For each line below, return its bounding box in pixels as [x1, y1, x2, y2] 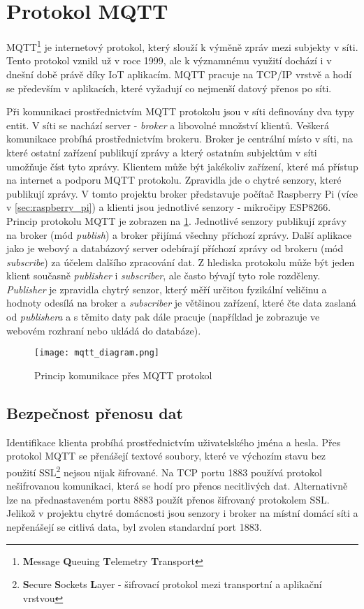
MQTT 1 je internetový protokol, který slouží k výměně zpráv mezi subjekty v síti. [6, 38, 358, 54]
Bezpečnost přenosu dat [6, 402, 183, 423]
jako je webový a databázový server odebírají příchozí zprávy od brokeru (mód [6, 241, 344, 256]
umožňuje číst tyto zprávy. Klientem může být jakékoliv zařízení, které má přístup [6, 159, 358, 173]
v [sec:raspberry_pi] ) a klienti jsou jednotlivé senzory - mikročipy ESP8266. [6, 200, 331, 214]
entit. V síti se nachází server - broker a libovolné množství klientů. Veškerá [6, 117, 329, 132]
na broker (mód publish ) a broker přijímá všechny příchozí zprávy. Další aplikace [6, 227, 352, 242]
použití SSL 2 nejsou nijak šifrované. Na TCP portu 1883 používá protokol [6, 462, 322, 479]
